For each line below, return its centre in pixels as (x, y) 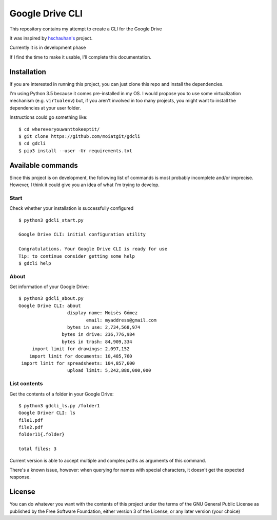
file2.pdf (31, 427)
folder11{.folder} (42, 434)
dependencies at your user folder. (45, 107)
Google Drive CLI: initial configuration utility (82, 235)
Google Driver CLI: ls (47, 413)
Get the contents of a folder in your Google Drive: (62, 394)
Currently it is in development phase (48, 48)
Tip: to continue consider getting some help (77, 256)
